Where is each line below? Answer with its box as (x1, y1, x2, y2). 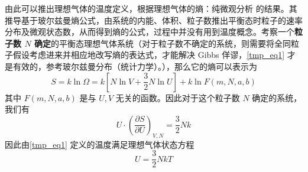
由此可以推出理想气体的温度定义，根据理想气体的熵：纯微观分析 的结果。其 (5, 2, 297, 14)
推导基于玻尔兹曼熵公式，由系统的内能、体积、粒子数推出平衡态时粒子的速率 (5, 14, 303, 26)
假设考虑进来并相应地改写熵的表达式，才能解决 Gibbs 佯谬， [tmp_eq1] (12, 48, 285, 61)
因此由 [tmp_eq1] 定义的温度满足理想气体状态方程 (5, 138, 194, 150)
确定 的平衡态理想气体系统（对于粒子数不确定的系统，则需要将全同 (34, 37, 291, 49)
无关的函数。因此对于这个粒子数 (115, 91, 240, 103)
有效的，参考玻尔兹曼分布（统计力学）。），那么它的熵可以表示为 (12, 60, 257, 72)
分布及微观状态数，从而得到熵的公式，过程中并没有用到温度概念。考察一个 (5, 25, 294, 38)
